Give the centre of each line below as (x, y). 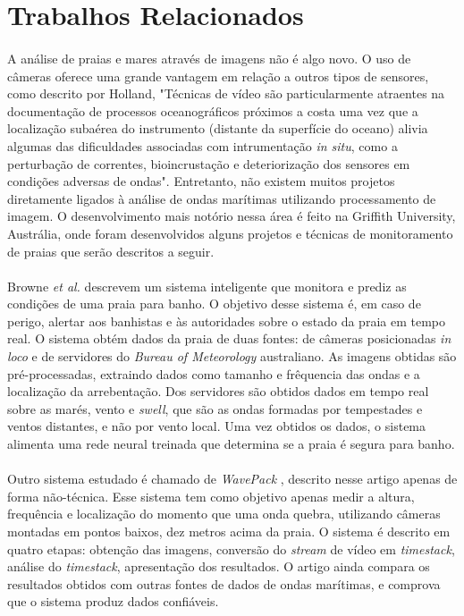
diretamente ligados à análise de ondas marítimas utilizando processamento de (222, 198)
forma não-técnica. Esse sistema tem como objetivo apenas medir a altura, (211, 496)
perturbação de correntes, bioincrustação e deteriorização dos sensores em (209, 163)
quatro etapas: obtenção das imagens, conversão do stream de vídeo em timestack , (231, 548)
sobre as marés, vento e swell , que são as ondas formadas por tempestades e (215, 408)
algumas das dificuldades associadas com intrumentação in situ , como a (202, 145)
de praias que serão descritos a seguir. (111, 251)
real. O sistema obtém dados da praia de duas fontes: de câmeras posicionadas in (229, 338)
